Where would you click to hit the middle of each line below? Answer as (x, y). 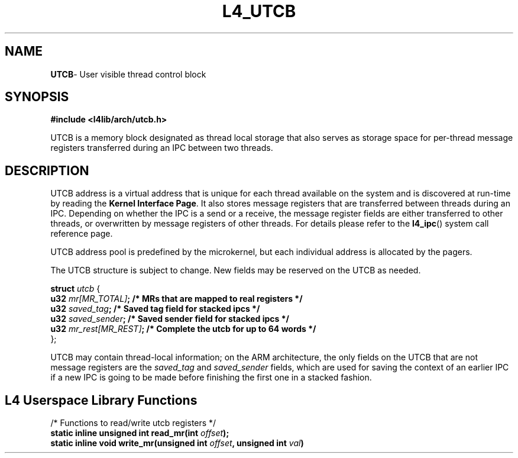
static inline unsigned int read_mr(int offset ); (140, 433)
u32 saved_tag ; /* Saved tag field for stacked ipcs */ (155, 309)
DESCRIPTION (47, 170)
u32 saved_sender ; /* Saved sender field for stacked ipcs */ (170, 319)
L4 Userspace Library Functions (101, 400)
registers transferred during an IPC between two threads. (162, 148)
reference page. (82, 234)
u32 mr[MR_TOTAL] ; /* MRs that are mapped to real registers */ (177, 299)
